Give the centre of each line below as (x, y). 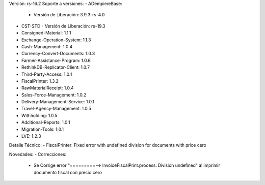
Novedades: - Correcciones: (38, 154)
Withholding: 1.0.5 (39, 115)
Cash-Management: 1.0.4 (47, 46)
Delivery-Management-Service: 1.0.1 (58, 102)
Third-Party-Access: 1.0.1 (47, 74)
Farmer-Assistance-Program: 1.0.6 (56, 60)
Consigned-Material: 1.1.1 (46, 33)
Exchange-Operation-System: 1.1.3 (56, 40)
